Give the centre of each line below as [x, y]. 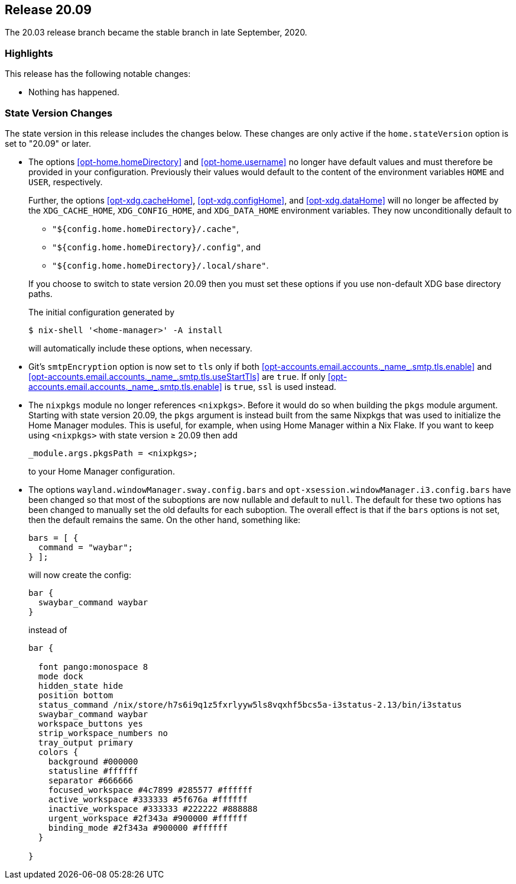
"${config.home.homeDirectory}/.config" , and [156, 247]
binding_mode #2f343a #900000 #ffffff [138, 827]
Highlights [29, 53]
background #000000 [93, 761]
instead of [48, 630]
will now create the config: [80, 575]
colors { [58, 752]
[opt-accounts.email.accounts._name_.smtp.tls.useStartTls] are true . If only [177, 376]
